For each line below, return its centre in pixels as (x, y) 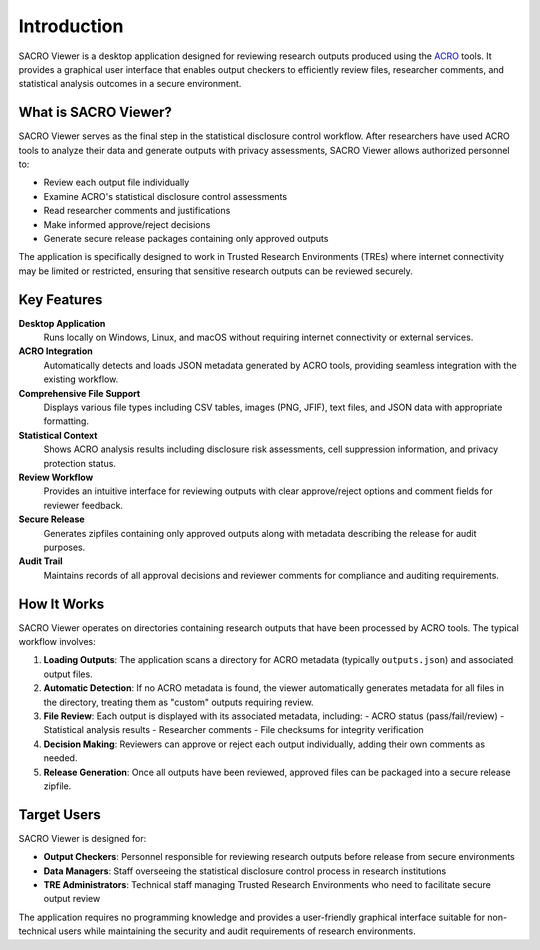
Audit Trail (41, 561)
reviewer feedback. (83, 505)
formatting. (66, 421)
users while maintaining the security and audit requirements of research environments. (237, 931)
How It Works (61, 603)
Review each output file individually (116, 182)
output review (72, 899)
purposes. (64, 547)
